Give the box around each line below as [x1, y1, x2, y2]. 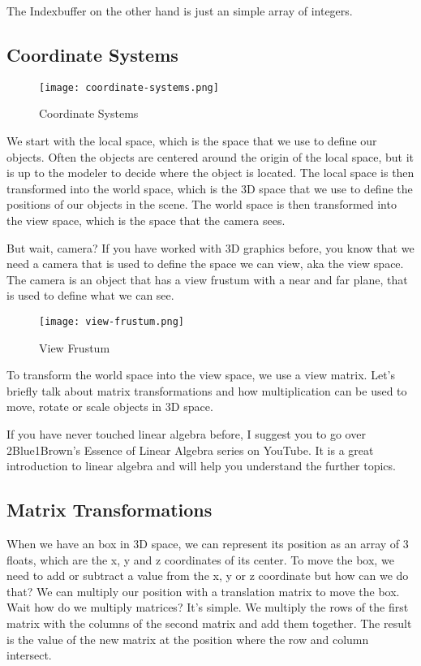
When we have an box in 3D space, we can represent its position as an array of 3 [6, 535, 409, 551]
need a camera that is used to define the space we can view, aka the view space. [6, 255, 404, 272]
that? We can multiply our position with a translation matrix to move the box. [6, 582, 400, 599]
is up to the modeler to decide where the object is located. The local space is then [6, 164, 415, 181]
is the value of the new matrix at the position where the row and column [6, 630, 369, 647]
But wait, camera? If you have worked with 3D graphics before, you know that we [6, 239, 415, 256]
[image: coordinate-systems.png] [39, 81, 219, 93]
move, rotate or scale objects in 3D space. [6, 398, 213, 415]
